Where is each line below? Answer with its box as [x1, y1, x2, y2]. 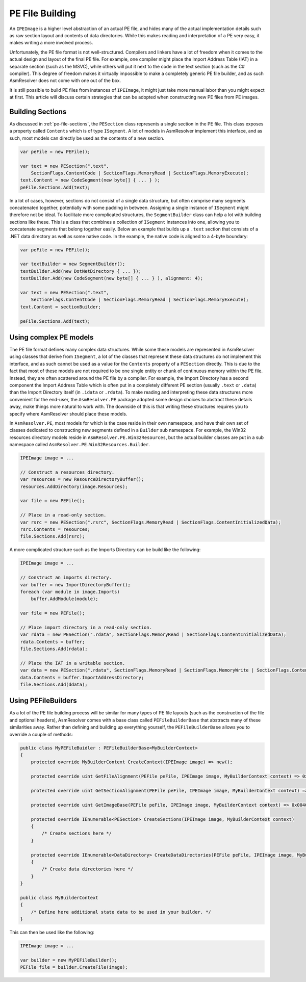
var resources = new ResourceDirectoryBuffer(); [20, 477, 144, 482]
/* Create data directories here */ [41, 866, 134, 872]
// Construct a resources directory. [20, 469, 115, 475]
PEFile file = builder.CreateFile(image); [20, 964, 128, 970]
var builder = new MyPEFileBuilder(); [20, 957, 117, 963]
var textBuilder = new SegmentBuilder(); [20, 261, 125, 267]
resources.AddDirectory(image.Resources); [20, 483, 128, 489]
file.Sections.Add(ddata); [20, 681, 88, 687]
